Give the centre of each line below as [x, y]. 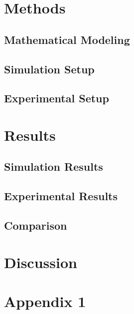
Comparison [36, 225]
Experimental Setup [57, 98]
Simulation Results [54, 166]
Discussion [41, 262]
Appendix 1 [45, 301]
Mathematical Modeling [67, 39]
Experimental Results [61, 196]
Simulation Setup [49, 69]
